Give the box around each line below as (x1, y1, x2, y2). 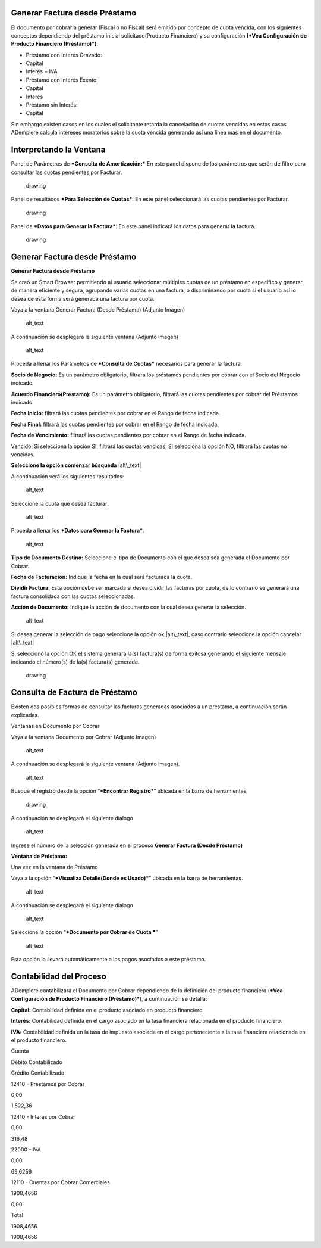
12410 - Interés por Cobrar (11, 1113, 75, 1120)
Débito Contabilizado (11, 1058, 62, 1066)
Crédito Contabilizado (11, 1069, 65, 1076)
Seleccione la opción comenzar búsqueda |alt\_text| (11, 462, 141, 469)
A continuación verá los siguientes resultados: (11, 472, 124, 480)
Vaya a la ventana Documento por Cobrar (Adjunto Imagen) (11, 733, 156, 740)
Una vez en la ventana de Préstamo (11, 864, 98, 871)
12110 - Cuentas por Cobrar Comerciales (11, 1179, 110, 1186)
